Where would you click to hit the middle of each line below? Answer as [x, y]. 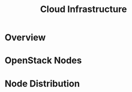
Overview [25, 37]
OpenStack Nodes [43, 61]
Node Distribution [42, 83]
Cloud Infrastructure [83, 9]
